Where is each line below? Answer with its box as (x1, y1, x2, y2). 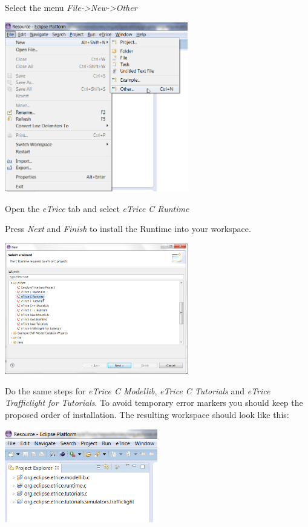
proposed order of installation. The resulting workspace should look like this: (5, 408, 289, 420)
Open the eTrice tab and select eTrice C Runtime (5, 202, 189, 214)
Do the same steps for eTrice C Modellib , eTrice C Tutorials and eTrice (5, 384, 270, 397)
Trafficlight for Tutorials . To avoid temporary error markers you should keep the (5, 396, 303, 409)
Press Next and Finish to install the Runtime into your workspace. (5, 222, 251, 235)
